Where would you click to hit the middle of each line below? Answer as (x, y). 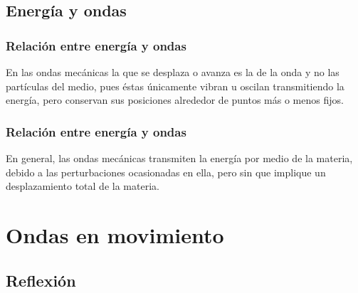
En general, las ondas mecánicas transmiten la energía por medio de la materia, (179, 158)
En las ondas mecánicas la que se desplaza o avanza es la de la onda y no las (173, 72)
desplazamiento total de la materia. (83, 186)
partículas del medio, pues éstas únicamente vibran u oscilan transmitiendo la (175, 86)
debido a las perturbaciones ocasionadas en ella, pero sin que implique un (166, 172)
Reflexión (41, 280)
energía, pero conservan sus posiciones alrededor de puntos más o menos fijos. (175, 100)
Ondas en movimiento (115, 234)
